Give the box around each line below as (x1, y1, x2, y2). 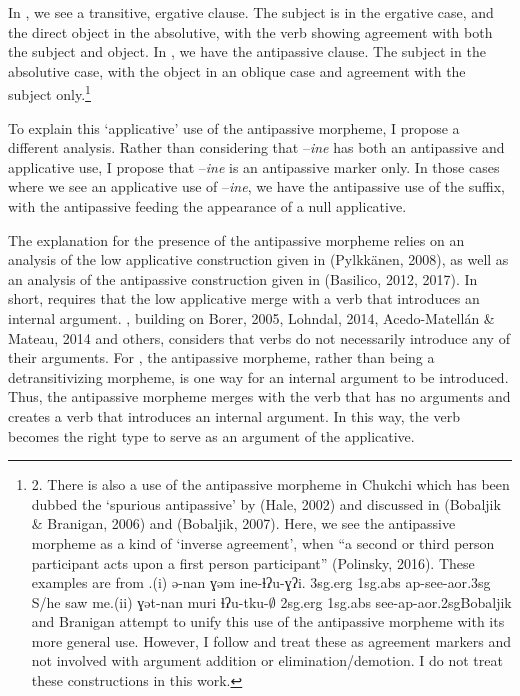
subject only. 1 (8, 81, 91, 105)
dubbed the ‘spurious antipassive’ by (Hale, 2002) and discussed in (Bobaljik (31, 493, 501, 514)
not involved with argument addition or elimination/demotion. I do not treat (31, 650, 503, 671)
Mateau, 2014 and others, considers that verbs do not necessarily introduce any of (8, 327, 510, 348)
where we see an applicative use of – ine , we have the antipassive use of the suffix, (8, 176, 505, 197)
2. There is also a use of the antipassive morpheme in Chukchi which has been (31, 474, 510, 495)
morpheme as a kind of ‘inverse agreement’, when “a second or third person (31, 532, 495, 553)
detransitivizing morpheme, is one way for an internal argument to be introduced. (8, 366, 509, 387)
